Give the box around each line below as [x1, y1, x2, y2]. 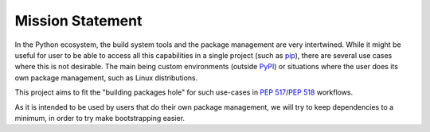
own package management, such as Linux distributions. [14, 72, 198, 83]
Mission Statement [14, 12, 143, 29]
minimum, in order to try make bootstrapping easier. [14, 113, 186, 122]
